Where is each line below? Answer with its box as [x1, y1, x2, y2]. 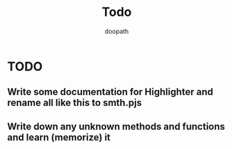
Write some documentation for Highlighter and [7, 86, 214, 98]
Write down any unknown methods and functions [7, 121, 226, 132]
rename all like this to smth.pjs [7, 97, 142, 109]
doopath [104, 27, 129, 35]
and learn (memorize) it [7, 131, 111, 143]
